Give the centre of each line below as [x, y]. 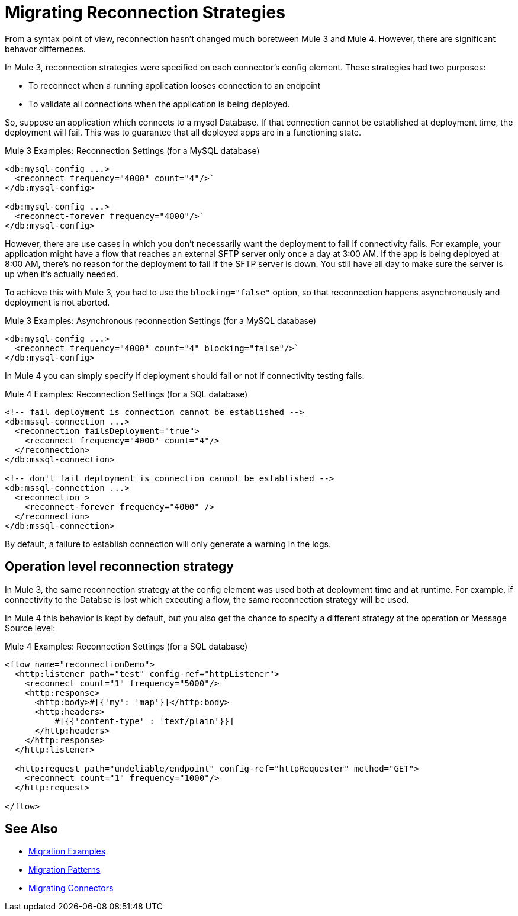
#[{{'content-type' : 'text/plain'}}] [144, 721]
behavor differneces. [45, 49]
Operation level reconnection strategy [119, 567]
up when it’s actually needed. [62, 274]
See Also [31, 829]
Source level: [30, 628]
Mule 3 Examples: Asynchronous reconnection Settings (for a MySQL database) [161, 320]
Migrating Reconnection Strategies [145, 12]
